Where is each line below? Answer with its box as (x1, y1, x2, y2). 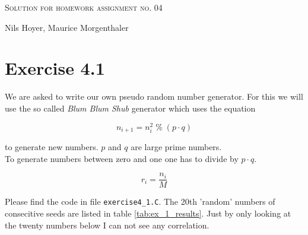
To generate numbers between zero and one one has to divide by (5, 152, 239, 164)
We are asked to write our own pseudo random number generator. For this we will (5, 90, 303, 103)
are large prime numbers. (131, 141, 222, 153)
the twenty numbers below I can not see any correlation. (5, 218, 209, 231)
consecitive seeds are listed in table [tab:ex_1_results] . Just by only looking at (5, 207, 291, 219)
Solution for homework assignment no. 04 (5, 1, 163, 13)
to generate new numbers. (5, 141, 99, 153)
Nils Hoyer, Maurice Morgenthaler (5, 21, 129, 33)
